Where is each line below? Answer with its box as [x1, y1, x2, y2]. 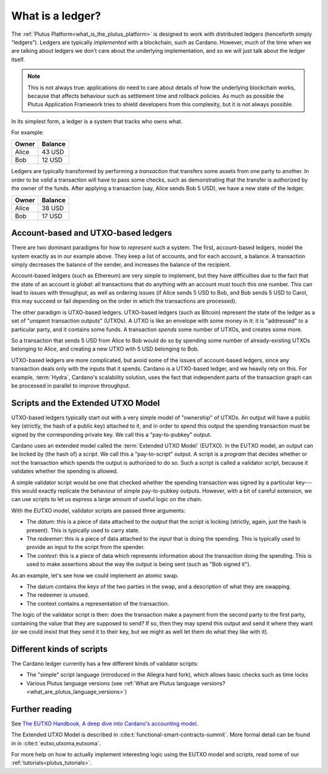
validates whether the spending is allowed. [11, 468, 118, 475]
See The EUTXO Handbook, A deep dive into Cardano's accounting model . [11, 720, 199, 727]
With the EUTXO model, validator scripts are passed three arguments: [11, 507, 186, 514]
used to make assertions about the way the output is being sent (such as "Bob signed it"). [26, 561, 251, 568]
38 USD [41, 204, 64, 212]
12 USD [41, 156, 63, 164]
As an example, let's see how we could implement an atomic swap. [11, 572, 179, 579]
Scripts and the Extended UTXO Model [11, 398, 160, 408]
